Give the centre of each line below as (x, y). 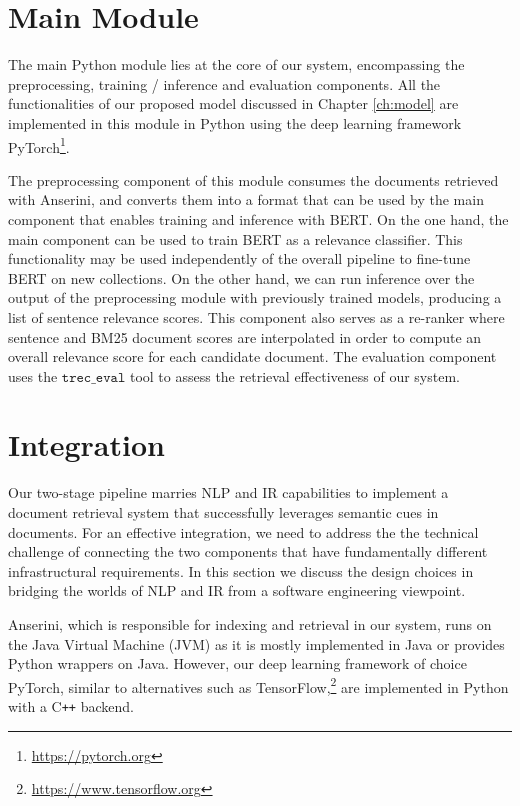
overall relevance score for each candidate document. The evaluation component (252, 356)
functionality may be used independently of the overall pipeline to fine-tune (239, 258)
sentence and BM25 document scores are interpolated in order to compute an (245, 336)
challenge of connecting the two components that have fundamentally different (248, 551)
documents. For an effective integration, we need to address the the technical (243, 531)
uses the (33, 375)
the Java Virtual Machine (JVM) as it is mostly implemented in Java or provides (256, 643)
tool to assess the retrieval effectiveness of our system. (294, 375)
